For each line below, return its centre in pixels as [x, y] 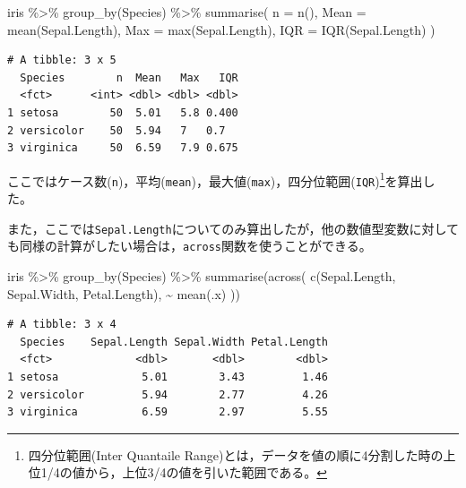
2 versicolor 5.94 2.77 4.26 [168, 394]
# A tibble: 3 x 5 [62, 60]
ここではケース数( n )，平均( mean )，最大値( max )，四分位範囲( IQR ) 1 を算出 [215, 179]
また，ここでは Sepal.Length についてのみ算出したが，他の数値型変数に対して [233, 228]
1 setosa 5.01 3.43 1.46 [168, 377]
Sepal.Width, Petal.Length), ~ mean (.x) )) [124, 293]
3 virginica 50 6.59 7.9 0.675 [123, 148]
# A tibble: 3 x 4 [62, 325]
